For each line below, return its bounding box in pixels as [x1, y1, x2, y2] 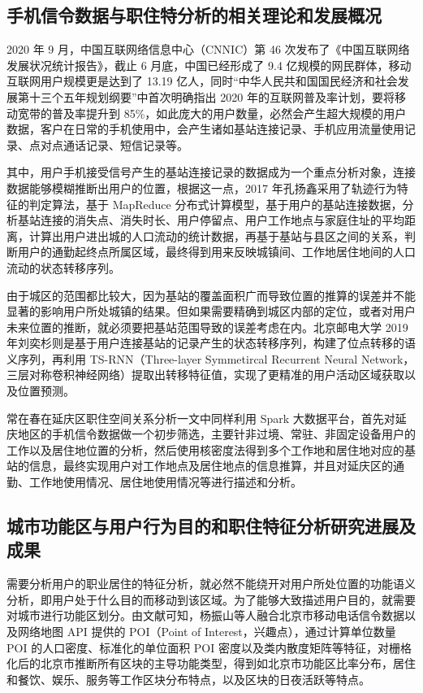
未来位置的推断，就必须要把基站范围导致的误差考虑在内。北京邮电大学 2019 [6, 318, 408, 335]
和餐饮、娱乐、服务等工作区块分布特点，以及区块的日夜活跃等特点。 [6, 670, 370, 687]
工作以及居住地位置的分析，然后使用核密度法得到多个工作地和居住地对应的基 [6, 441, 416, 458]
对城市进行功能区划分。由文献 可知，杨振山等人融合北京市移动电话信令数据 [6, 607, 404, 624]
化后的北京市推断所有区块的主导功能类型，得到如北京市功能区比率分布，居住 [6, 655, 416, 672]
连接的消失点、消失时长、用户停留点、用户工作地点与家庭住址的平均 [40, 211, 404, 229]
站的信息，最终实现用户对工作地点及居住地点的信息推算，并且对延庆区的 [6, 457, 393, 474]
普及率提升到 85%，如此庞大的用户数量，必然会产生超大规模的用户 [51, 104, 407, 121]
